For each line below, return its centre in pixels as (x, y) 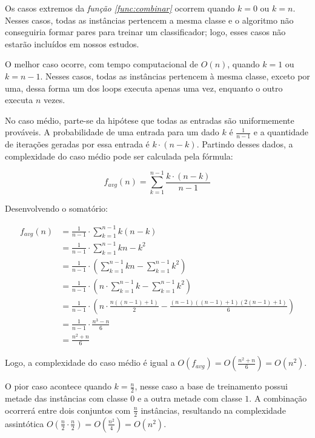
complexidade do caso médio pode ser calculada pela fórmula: (119, 156)
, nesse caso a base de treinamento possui (211, 386)
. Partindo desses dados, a (245, 144)
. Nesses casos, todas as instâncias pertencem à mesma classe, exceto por (175, 76)
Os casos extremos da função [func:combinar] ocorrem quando (120, 8)
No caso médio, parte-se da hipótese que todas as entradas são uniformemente (150, 120)
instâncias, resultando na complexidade (213, 410)
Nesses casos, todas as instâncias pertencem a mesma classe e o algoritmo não (149, 20)
